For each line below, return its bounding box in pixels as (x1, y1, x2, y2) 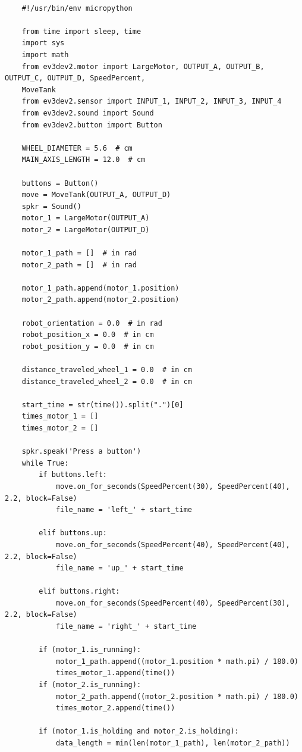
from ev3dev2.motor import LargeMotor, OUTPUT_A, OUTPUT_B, (21, 62, 265, 71)
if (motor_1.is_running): (39, 645, 141, 654)
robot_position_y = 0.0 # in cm (21, 342, 154, 351)
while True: (21, 458, 69, 467)
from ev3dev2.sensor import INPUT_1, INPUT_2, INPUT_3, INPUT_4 (21, 97, 282, 106)
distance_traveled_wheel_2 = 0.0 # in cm (21, 377, 192, 386)
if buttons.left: (39, 470, 107, 479)
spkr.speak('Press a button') (21, 447, 141, 456)
